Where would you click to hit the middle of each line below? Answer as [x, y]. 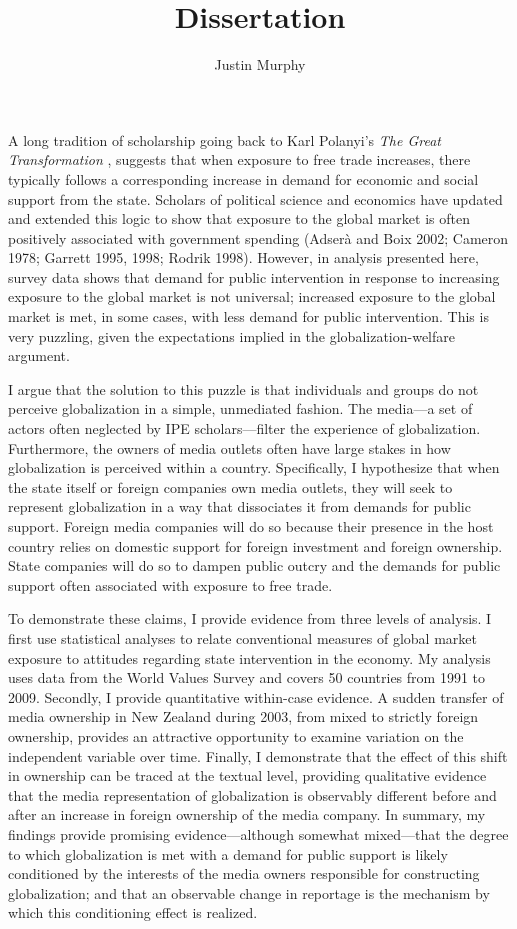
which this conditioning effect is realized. [133, 912]
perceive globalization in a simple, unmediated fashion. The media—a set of [240, 408]
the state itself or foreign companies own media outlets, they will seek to [230, 486]
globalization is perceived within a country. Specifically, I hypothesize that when [254, 467]
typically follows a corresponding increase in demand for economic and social [243, 178]
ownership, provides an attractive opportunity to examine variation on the [236, 735]
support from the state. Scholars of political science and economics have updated [255, 198]
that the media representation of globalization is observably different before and [252, 794]
